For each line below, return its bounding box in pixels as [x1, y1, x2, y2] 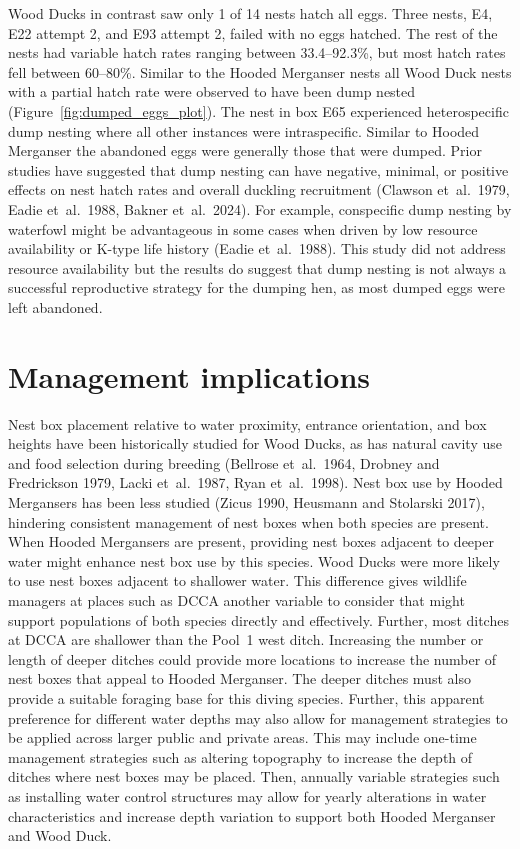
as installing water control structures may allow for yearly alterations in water [8, 785, 487, 806]
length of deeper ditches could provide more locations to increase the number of [8, 648, 497, 669]
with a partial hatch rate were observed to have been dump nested [8, 81, 416, 102]
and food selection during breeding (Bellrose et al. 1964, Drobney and [8, 452, 440, 473]
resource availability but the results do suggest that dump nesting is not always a [8, 257, 507, 278]
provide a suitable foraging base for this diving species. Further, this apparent [8, 687, 485, 708]
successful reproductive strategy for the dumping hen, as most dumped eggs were [8, 277, 505, 298]
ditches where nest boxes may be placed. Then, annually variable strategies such [8, 766, 500, 787]
